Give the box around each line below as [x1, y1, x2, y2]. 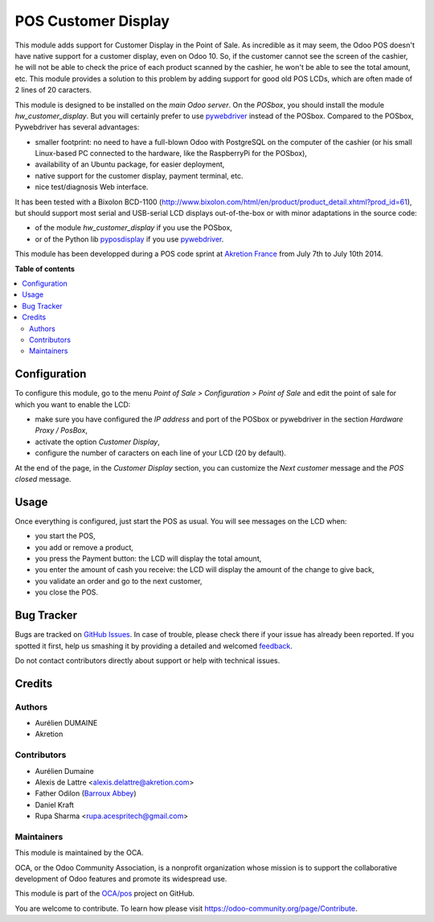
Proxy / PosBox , [35, 426, 88, 435]
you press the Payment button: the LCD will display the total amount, [35, 554, 262, 563]
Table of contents [14, 264, 76, 274]
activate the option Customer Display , [35, 437, 160, 447]
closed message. [14, 474, 72, 484]
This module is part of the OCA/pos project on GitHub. [14, 889, 195, 899]
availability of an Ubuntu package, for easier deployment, [35, 159, 225, 169]
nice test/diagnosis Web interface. [35, 182, 149, 192]
